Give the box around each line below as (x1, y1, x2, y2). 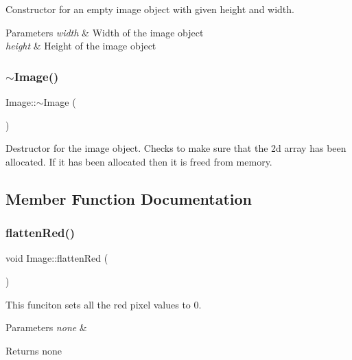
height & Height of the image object (5, 38, 156, 53)
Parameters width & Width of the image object (5, 25, 204, 39)
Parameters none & (5, 320, 87, 335)
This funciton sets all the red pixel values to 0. (5, 297, 202, 311)
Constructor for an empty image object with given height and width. (5, 2, 294, 16)
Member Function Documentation (5, 188, 253, 209)
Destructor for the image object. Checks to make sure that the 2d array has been (5, 141, 347, 155)
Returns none (5, 343, 62, 357)
